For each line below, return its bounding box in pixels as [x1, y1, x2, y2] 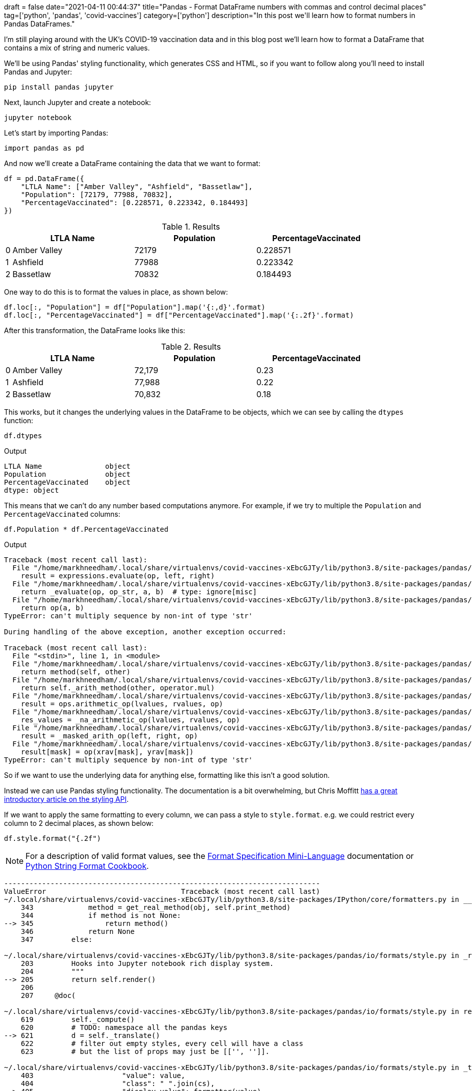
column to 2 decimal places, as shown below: [4, 819, 154, 827]
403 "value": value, [20, 1071, 185, 1079]
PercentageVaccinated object [4, 478, 130, 486]
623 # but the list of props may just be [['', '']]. [20, 1047, 270, 1055]
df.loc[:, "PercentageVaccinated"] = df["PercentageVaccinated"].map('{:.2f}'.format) [4, 311, 354, 319]
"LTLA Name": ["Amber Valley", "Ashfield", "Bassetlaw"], [20, 183, 253, 191]
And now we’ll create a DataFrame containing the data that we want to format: [4, 159, 260, 168]
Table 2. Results [161, 342, 221, 352]
